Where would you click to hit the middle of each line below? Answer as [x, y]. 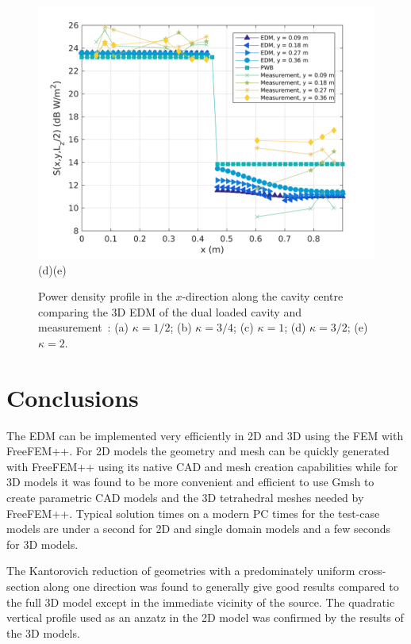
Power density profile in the [105, 296]
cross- [373, 571]
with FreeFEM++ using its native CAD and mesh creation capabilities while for [202, 466]
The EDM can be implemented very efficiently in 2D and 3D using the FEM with [205, 435]
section [23, 586]
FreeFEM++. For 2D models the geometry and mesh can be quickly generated [198, 451]
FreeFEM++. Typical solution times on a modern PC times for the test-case [193, 513]
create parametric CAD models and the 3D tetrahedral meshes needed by [185, 498]
